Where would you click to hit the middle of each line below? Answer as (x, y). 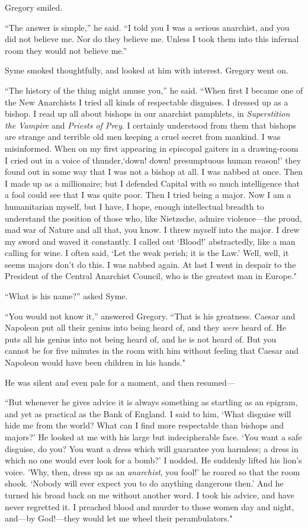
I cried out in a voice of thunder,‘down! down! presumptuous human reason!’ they (153, 160)
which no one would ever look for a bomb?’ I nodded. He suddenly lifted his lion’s (153, 460)
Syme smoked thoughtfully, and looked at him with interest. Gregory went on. (147, 70)
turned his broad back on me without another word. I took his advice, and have (150, 495)
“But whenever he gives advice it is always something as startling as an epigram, (151, 402)
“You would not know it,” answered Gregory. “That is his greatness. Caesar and (150, 316)
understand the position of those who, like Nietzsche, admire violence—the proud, (153, 218)
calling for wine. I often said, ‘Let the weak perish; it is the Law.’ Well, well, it (147, 253)
